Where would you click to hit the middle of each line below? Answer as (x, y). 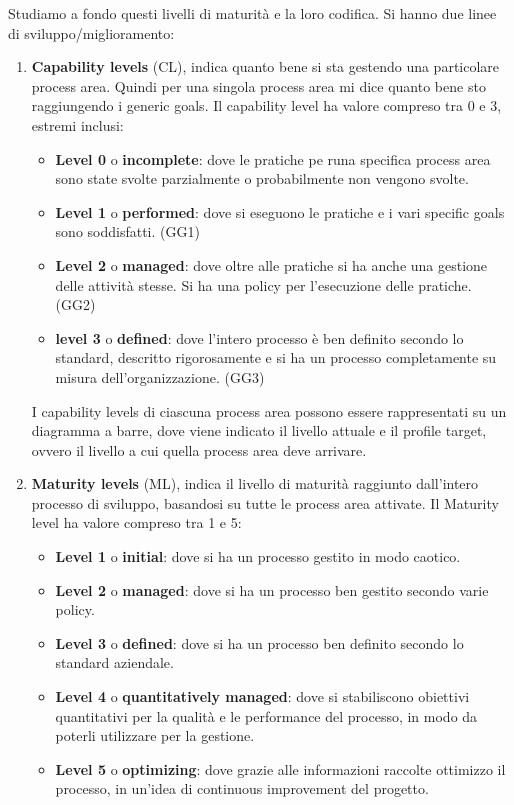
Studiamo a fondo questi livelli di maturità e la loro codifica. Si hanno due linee (252, 13)
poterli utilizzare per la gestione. (155, 735)
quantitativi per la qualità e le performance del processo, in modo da (266, 715)
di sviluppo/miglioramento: (91, 32)
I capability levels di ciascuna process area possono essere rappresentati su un (269, 410)
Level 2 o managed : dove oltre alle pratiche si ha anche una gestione (271, 264)
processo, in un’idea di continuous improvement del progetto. (242, 788)
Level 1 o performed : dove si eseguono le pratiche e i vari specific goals (280, 211)
